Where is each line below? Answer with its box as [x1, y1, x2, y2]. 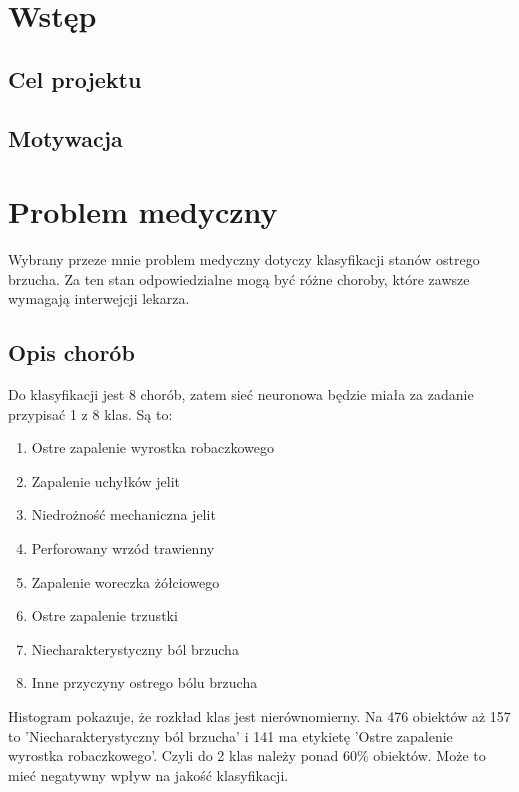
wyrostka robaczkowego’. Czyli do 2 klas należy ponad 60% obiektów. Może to [8, 745, 486, 766]
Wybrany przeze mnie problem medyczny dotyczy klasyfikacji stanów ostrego [8, 249, 480, 270]
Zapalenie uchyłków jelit [31, 470, 181, 491]
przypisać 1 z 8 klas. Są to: [8, 403, 173, 424]
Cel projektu [8, 63, 142, 94]
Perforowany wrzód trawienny [31, 538, 215, 559]
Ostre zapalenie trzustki [31, 605, 178, 626]
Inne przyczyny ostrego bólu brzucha [31, 672, 258, 693]
